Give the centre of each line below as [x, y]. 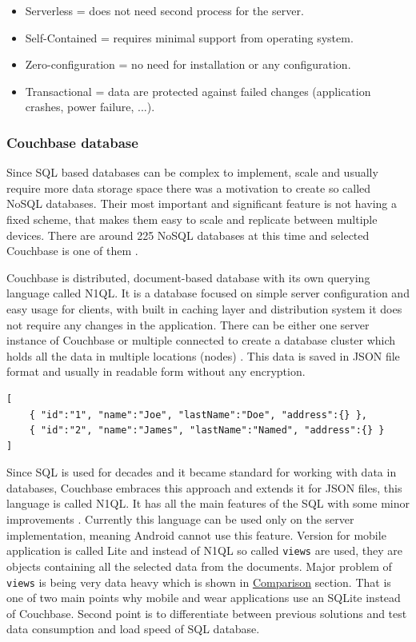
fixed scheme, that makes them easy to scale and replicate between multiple [192, 219]
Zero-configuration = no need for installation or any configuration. [188, 64]
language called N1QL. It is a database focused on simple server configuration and [208, 293]
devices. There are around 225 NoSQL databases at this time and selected [188, 235]
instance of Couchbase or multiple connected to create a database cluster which [201, 340]
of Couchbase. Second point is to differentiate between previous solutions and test [207, 613]
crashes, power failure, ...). [90, 107]
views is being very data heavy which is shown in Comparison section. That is [199, 582]
